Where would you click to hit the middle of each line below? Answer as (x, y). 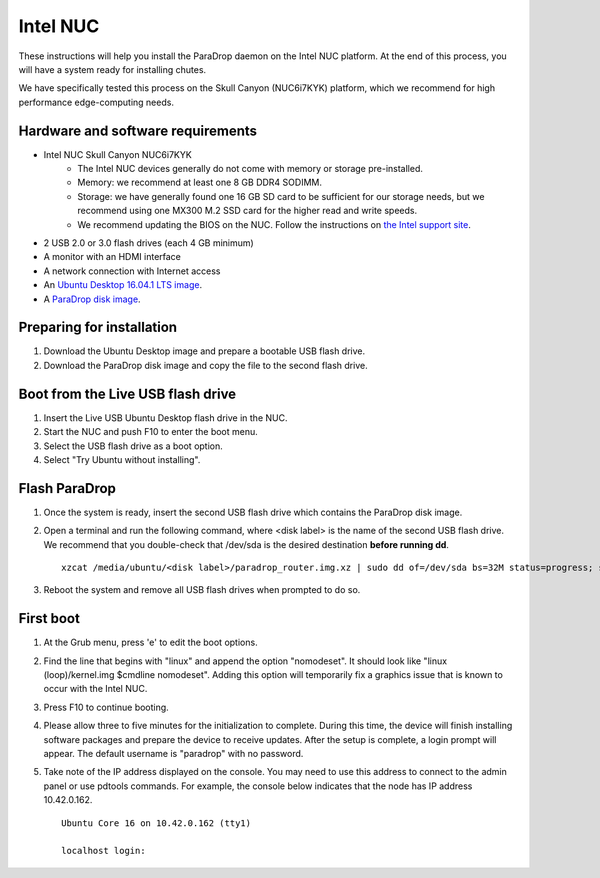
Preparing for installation (98, 327)
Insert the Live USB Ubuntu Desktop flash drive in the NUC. (165, 417)
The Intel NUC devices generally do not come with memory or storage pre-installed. (250, 169)
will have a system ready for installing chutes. (112, 69)
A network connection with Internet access (132, 271)
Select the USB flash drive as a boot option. (133, 446)
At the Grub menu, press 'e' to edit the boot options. (151, 642)
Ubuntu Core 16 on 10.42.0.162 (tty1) (156, 823)
